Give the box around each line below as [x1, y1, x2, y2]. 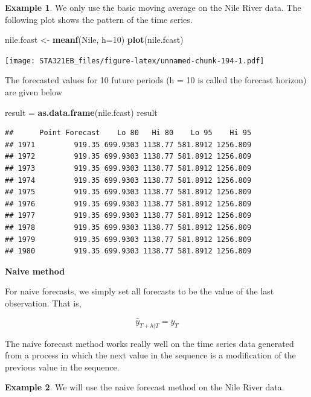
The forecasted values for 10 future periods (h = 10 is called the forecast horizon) [5, 74, 307, 86]
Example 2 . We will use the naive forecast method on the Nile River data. [5, 381, 284, 393]
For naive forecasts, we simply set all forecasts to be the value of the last [5, 285, 274, 297]
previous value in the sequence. [5, 360, 120, 373]
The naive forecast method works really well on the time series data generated [5, 337, 294, 349]
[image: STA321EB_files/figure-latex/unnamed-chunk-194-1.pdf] [5, 56, 265, 65]
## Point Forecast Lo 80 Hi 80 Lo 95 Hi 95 [5, 129, 252, 138]
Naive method [5, 264, 65, 277]
